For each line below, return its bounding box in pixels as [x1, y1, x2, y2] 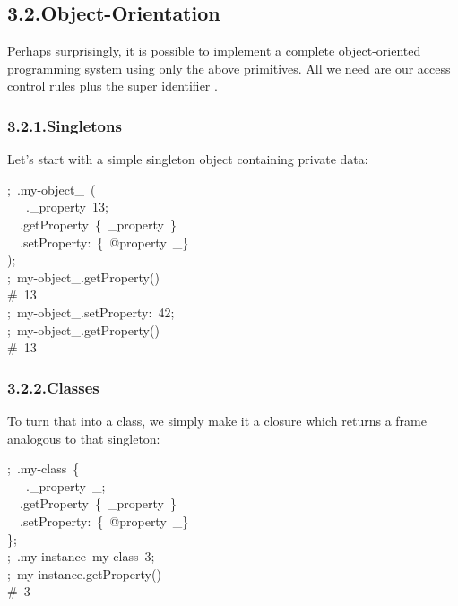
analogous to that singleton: [7, 429, 160, 447]
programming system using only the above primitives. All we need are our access [7, 58, 451, 77]
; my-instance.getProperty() [7, 564, 161, 583]
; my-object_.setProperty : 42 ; [7, 302, 175, 321]
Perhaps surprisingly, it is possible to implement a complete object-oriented [7, 41, 421, 60]
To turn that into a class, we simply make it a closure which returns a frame [7, 411, 427, 429]
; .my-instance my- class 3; [7, 547, 155, 566]
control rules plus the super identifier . [7, 76, 218, 95]
